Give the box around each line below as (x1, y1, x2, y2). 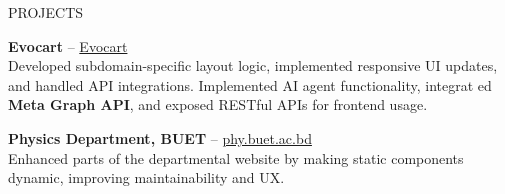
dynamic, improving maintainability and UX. (8, 167, 285, 188)
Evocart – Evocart (8, 35, 128, 56)
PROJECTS (8, 2, 84, 22)
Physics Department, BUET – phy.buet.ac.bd (8, 127, 312, 148)
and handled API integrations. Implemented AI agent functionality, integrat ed (8, 74, 492, 95)
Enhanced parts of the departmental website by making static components (8, 147, 464, 168)
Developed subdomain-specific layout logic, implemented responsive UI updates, (8, 55, 498, 76)
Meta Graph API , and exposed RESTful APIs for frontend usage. (8, 94, 428, 115)
